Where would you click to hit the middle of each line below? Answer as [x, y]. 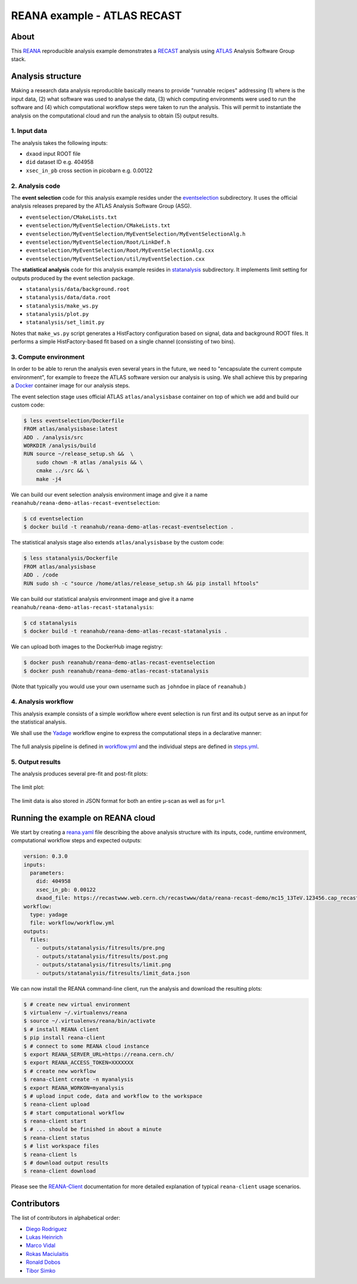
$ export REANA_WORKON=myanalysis [74, 1088]
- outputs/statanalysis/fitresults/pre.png [100, 948]
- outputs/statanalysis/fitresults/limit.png [104, 965]
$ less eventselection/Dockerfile [74, 421]
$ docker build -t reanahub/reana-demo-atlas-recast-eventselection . [129, 527]
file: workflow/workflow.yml [73, 923]
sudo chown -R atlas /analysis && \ [89, 462]
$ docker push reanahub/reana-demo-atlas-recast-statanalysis [116, 671]
